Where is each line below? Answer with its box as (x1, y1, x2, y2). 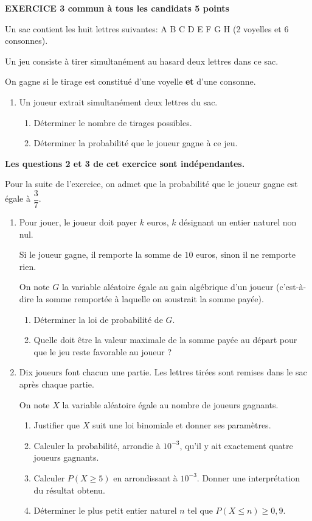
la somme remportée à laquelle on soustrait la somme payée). (36, 292, 264, 305)
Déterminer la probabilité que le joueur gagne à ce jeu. (33, 136, 238, 149)
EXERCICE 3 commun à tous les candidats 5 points (5, 2, 229, 14)
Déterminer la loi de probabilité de (33, 313, 163, 325)
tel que (187, 504, 213, 517)
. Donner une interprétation (196, 471, 300, 484)
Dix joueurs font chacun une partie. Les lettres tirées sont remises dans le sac (19, 366, 307, 378)
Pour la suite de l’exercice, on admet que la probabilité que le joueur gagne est (5, 177, 298, 190)
